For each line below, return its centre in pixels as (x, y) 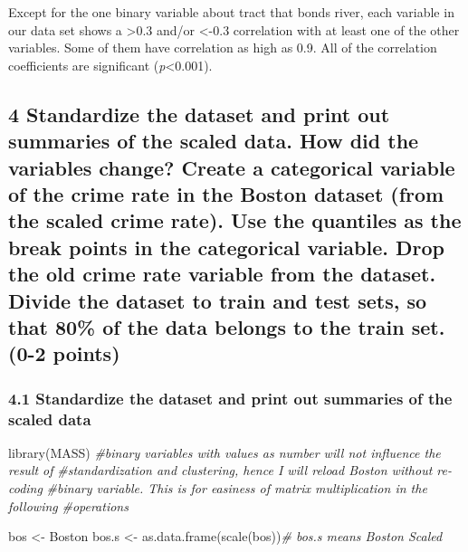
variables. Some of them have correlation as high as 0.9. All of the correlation (223, 48)
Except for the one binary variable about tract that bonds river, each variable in (231, 12)
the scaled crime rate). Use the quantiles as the (235, 220)
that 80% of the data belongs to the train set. (227, 326)
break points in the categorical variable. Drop (226, 247)
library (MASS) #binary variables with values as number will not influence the (224, 452)
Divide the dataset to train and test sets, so (218, 300)
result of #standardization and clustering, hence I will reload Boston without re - (230, 470)
